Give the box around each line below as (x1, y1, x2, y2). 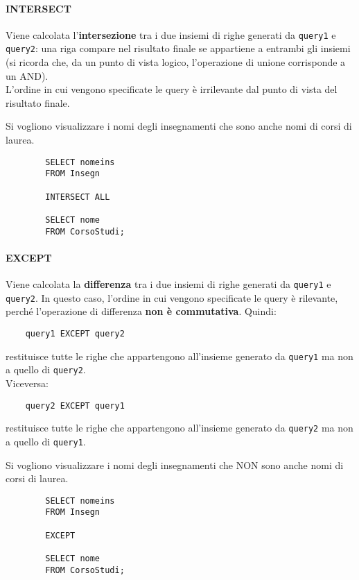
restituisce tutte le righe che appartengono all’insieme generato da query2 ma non (6, 420, 353, 435)
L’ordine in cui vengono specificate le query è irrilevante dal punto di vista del (6, 82, 338, 96)
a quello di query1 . (6, 434, 86, 448)
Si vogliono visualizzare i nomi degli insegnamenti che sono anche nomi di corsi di (6, 119, 352, 133)
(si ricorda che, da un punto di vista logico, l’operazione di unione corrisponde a (6, 55, 346, 69)
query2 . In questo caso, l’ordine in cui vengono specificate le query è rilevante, (6, 290, 338, 305)
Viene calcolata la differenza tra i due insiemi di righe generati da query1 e (6, 277, 331, 291)
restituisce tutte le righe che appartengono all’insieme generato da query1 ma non (6, 348, 353, 363)
